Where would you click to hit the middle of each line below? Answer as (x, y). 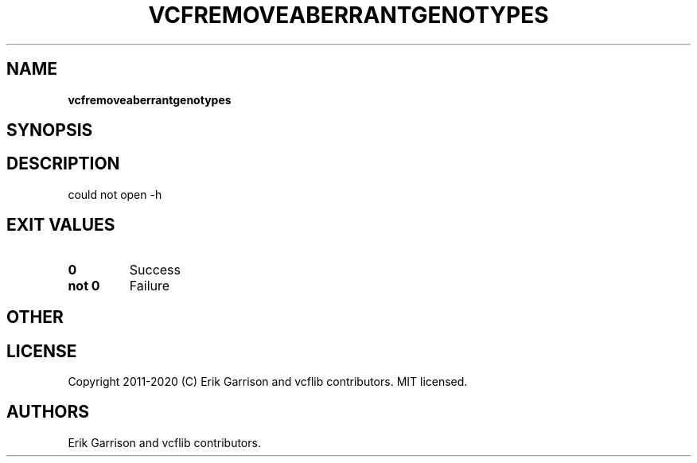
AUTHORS (48, 412)
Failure (150, 285)
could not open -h (115, 194)
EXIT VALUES (61, 225)
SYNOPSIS (50, 130)
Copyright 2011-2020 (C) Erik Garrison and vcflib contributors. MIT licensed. (268, 381)
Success (155, 269)
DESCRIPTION (63, 164)
